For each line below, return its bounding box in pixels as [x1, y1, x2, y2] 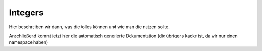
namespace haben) [9, 39, 48, 45]
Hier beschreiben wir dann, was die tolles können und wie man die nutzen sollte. [9, 24, 170, 30]
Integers [9, 7, 44, 18]
